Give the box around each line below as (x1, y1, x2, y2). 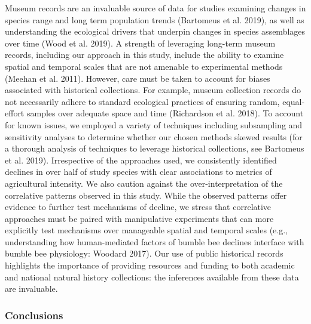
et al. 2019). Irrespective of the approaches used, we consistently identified (5, 153, 277, 166)
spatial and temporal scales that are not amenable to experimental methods (5, 60, 283, 72)
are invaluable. (5, 282, 58, 295)
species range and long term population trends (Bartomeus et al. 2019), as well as (5, 13, 304, 26)
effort (5, 107, 25, 119)
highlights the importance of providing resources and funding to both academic (5, 259, 295, 271)
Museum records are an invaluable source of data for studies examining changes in (5, 2, 306, 14)
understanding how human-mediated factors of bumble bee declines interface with (5, 235, 304, 248)
